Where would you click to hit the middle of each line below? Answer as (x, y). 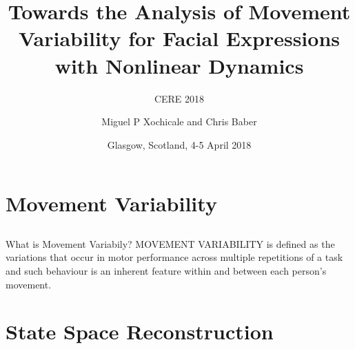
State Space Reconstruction (140, 331)
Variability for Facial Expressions (179, 38)
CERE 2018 (179, 98)
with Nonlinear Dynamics (179, 65)
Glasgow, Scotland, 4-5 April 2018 (179, 144)
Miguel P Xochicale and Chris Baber (179, 121)
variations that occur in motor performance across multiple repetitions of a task (174, 257)
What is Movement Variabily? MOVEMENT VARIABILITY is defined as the (170, 243)
